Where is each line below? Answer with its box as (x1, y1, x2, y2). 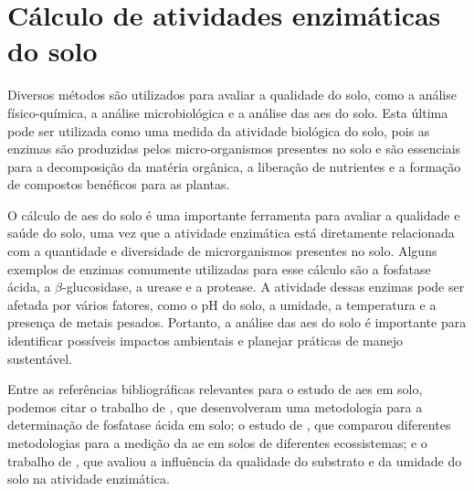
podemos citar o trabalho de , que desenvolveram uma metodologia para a (7, 397, 423, 416)
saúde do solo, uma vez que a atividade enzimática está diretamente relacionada (7, 223, 455, 242)
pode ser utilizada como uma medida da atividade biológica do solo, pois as (7, 121, 430, 140)
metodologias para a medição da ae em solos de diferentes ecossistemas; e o (7, 433, 427, 452)
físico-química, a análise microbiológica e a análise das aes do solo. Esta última (7, 102, 448, 122)
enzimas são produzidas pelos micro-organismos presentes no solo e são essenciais (7, 139, 461, 158)
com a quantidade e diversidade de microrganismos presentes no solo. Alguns (7, 241, 437, 261)
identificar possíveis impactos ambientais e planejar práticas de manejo (7, 331, 404, 350)
